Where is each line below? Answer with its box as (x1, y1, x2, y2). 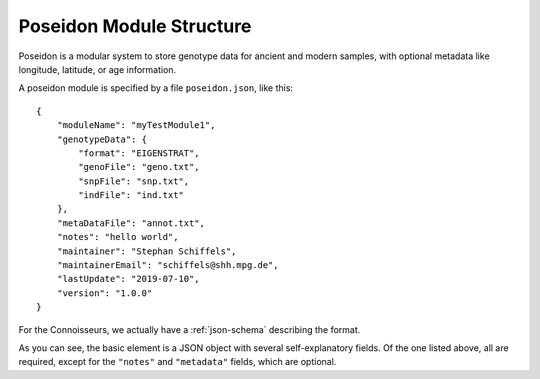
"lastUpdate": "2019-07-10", (56, 273, 200, 285)
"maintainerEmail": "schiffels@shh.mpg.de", (56, 260, 279, 271)
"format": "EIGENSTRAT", (78, 147, 200, 159)
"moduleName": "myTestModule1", (56, 120, 216, 131)
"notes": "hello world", (56, 231, 179, 243)
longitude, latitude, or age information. (18, 63, 177, 75)
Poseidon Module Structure (18, 15, 252, 37)
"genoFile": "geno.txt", (78, 161, 200, 173)
